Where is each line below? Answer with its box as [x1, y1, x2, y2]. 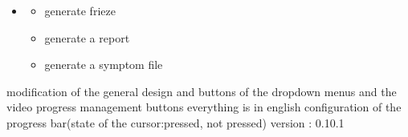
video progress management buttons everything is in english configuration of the [6, 99, 402, 115]
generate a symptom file [44, 56, 163, 73]
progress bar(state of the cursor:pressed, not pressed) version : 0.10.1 [6, 114, 345, 131]
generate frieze [44, 2, 116, 18]
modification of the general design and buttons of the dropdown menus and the [6, 83, 397, 99]
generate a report [44, 29, 130, 46]
